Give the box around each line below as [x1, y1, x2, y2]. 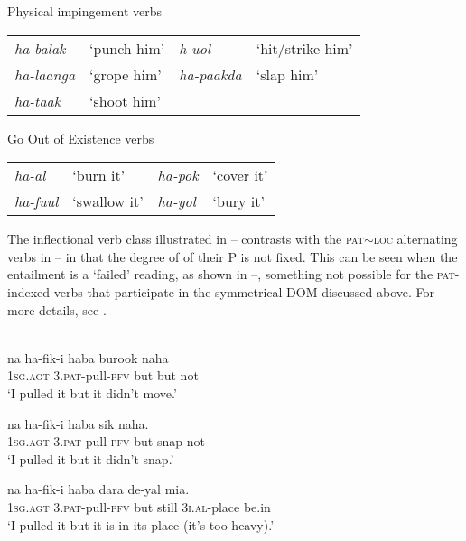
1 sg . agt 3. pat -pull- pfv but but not [7, 366, 199, 385]
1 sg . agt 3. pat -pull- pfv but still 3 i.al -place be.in [7, 497, 271, 516]
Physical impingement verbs [7, 2, 163, 20]
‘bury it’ [212, 191, 265, 212]
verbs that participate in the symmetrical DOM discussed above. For [53, 282, 435, 301]
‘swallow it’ [72, 191, 144, 212]
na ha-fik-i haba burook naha [7, 348, 169, 367]
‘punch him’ [89, 37, 165, 59]
